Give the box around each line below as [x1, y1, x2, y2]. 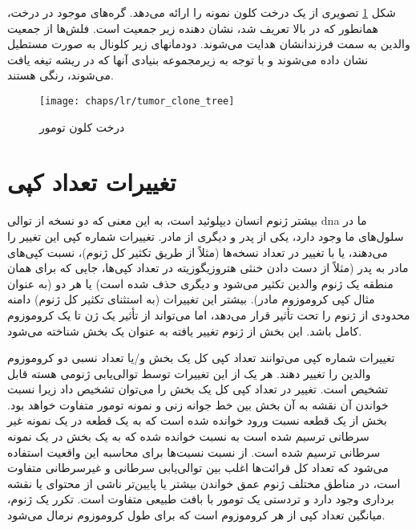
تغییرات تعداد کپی [7, 165, 176, 198]
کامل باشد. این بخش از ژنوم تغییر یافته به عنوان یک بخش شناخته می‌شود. [7, 322, 362, 339]
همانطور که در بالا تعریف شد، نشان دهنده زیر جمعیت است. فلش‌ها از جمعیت [7, 19, 378, 36]
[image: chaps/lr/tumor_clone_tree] [39, 95, 235, 107]
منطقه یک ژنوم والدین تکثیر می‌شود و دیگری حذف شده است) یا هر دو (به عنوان [7, 275, 394, 291]
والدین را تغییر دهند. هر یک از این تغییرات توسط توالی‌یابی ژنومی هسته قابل [7, 364, 371, 381]
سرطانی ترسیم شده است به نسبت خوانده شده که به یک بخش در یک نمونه [7, 428, 370, 445]
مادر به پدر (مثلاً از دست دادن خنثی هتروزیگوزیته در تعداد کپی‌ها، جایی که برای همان [7, 259, 409, 276]
